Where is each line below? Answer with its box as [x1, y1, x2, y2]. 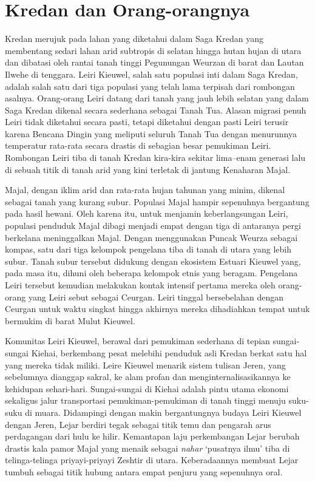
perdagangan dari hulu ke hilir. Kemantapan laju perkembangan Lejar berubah [5, 430, 300, 443]
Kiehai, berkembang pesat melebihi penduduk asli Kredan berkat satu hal [31, 346, 307, 359]
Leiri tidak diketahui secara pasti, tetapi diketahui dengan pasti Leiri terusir [5, 115, 289, 128]
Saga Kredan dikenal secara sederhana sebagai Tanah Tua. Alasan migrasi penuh [5, 103, 307, 116]
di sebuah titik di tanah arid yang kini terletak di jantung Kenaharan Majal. [5, 163, 291, 175]
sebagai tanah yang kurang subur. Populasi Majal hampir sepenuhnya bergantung [5, 195, 310, 208]
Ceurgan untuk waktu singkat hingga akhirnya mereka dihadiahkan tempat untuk [5, 302, 310, 315]
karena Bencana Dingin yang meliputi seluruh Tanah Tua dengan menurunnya [5, 127, 297, 140]
